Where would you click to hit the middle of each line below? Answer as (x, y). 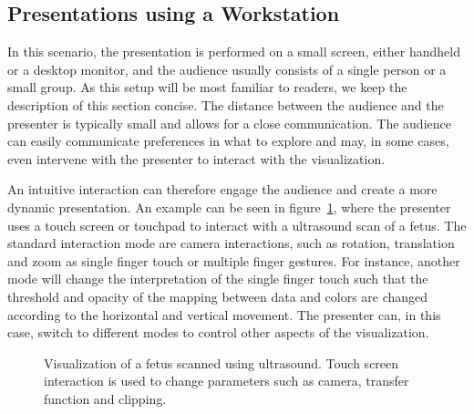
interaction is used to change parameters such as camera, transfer (227, 381)
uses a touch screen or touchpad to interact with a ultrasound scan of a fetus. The (237, 225)
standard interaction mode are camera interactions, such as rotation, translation (231, 243)
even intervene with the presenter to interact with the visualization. (196, 158)
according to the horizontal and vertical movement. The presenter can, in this (224, 314)
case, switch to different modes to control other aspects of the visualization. (218, 332)
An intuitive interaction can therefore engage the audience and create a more (222, 189)
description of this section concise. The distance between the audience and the (226, 104)
